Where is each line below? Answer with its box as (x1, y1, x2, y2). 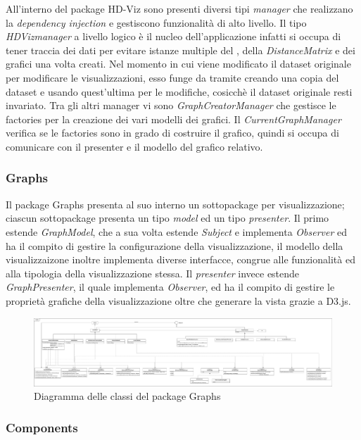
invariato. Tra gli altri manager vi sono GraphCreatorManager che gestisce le (6, 98, 336, 113)
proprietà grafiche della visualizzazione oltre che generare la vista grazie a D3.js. (6, 293, 351, 308)
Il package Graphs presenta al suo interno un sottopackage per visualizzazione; (6, 196, 345, 211)
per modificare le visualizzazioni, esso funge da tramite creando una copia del (6, 70, 339, 84)
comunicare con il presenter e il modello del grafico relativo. (6, 139, 263, 153)
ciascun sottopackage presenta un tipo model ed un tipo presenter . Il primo (6, 210, 329, 225)
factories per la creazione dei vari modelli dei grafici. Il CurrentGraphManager (6, 111, 341, 126)
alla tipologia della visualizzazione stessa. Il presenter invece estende (6, 265, 300, 280)
